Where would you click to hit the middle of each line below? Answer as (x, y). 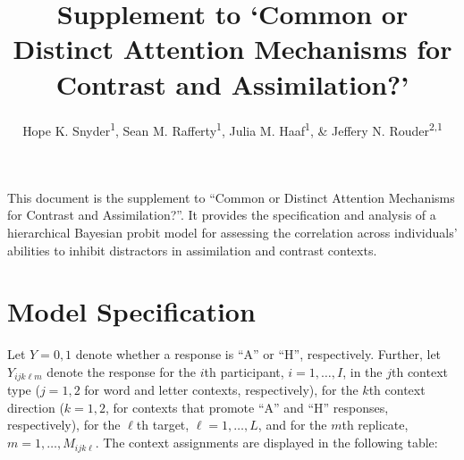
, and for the (292, 425)
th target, (163, 425)
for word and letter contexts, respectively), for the (221, 390)
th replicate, (375, 425)
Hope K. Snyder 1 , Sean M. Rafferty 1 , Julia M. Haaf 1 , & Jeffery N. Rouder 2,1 (232, 129)
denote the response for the (122, 371)
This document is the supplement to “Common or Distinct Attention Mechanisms (231, 197)
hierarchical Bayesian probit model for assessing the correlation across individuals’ (232, 232)
